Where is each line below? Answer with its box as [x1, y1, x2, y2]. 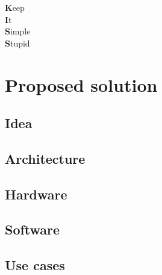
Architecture [5, 149, 86, 167]
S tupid [5, 36, 30, 49]
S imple [5, 25, 31, 37]
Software [5, 220, 60, 239]
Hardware [5, 184, 67, 203]
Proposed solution [5, 72, 158, 97]
